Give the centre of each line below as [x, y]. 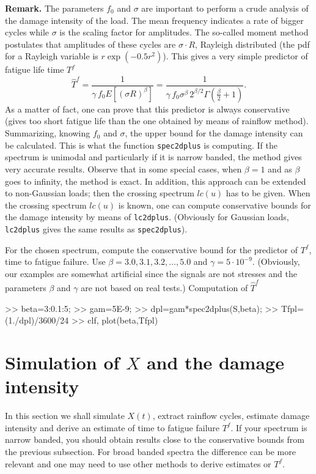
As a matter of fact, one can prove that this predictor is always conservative [147, 109]
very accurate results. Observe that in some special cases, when [123, 168]
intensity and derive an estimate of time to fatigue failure [112, 427]
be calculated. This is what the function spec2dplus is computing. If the [141, 145]
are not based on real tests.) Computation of [164, 288]
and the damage [215, 362]
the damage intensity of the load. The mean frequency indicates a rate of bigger [154, 20]
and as [280, 168]
